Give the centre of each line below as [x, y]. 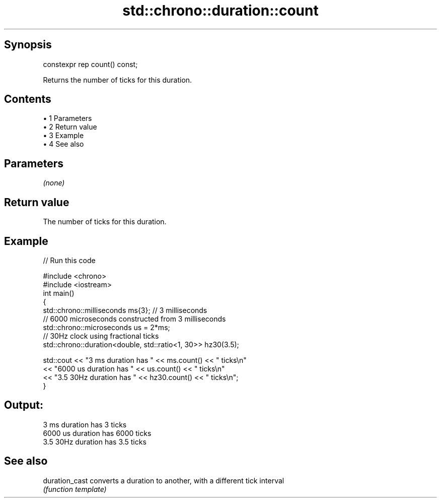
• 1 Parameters [67, 118]
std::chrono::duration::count [220, 11]
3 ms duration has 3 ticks [85, 424]
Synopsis [28, 45]
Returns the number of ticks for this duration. [118, 80]
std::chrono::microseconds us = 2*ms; [106, 327]
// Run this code [69, 260]
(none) [54, 183]
